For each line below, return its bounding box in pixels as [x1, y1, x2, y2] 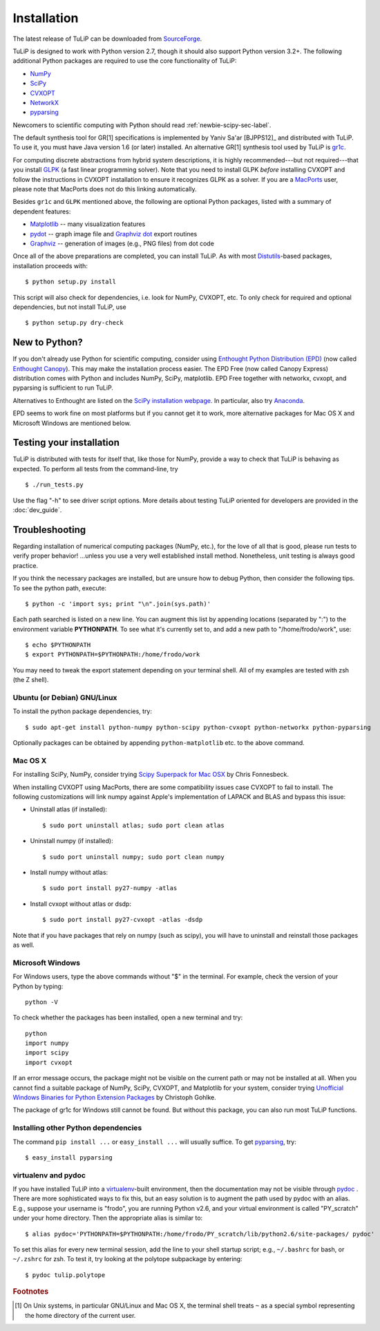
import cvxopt [25, 1058, 73, 1066]
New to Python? [12, 337, 83, 348]
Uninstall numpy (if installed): [30, 837, 113, 845]
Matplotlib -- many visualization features [30, 220, 146, 228]
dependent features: [12, 207, 71, 216]
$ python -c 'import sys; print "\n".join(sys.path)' [25, 600, 211, 607]
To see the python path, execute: [12, 584, 107, 592]
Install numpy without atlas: [30, 868, 108, 877]
